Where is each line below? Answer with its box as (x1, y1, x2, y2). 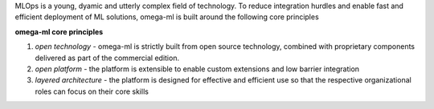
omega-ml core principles (14, 26, 104, 36)
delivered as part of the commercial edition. (35, 53, 180, 63)
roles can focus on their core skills (35, 87, 149, 96)
